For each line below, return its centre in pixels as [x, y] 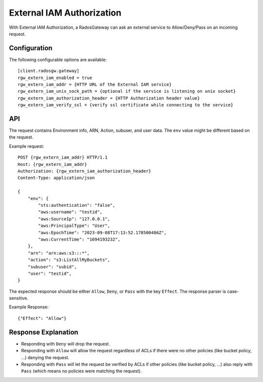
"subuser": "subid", [52, 267]
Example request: [27, 146]
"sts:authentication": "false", [77, 205]
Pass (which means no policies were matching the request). [82, 371]
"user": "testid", [50, 273]
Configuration [31, 48]
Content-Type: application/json [56, 178]
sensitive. [19, 298]
